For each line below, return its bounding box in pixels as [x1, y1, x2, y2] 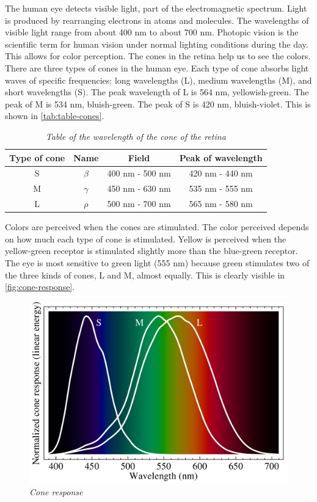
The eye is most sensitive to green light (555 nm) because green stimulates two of [5, 256, 310, 269]
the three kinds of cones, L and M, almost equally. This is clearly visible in [5, 268, 285, 281]
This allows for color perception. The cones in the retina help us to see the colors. [5, 49, 311, 62]
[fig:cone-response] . [5, 280, 75, 293]
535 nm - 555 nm [189, 182, 253, 195]
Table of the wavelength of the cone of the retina [45, 129, 226, 142]
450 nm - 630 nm [107, 182, 171, 195]
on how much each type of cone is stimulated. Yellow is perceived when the [5, 232, 286, 245]
